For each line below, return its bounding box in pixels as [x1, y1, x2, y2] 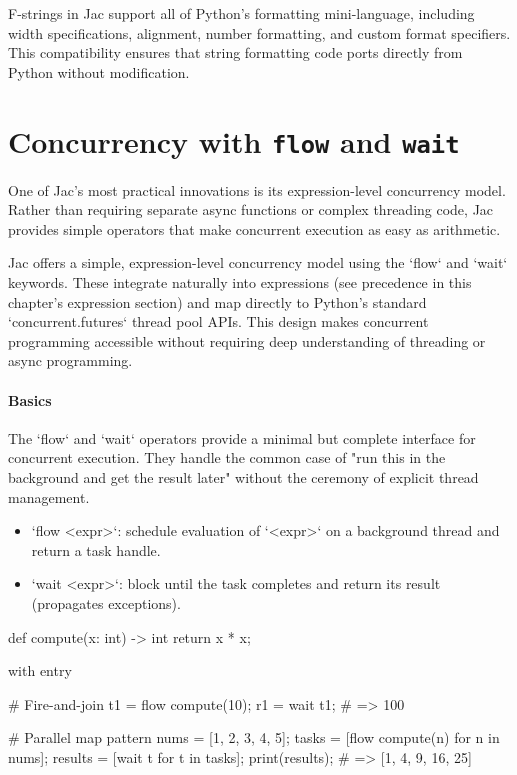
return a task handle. [31, 539, 161, 560]
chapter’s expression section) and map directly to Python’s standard [8, 291, 427, 312]
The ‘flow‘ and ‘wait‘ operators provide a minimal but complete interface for [8, 427, 476, 448]
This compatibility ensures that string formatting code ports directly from [8, 42, 463, 63]
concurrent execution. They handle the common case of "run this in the [8, 447, 446, 468]
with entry [8, 660, 72, 681]
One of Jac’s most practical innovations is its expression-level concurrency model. [8, 179, 506, 200]
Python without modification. [8, 61, 190, 82]
